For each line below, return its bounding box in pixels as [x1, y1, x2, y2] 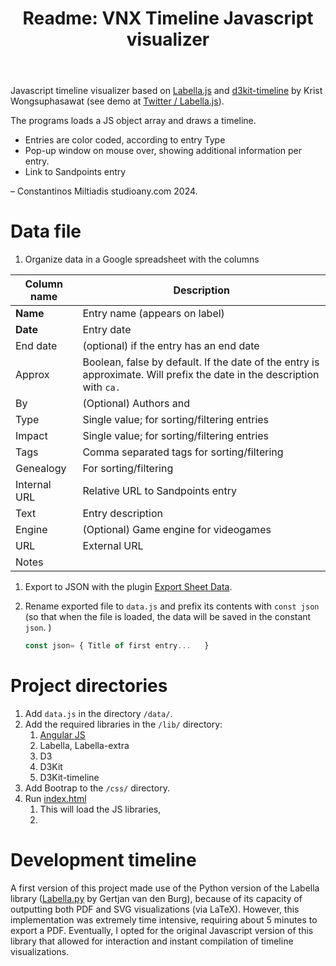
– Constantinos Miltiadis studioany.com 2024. [10, 185, 198, 197]
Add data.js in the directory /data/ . [24, 707, 173, 719]
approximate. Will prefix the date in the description [82, 368, 320, 382]
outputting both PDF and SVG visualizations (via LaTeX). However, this [10, 903, 300, 915]
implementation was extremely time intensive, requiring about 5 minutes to [10, 913, 318, 926]
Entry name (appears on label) [82, 307, 225, 321]
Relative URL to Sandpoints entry [82, 484, 237, 498]
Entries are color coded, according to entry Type [24, 134, 226, 146]
